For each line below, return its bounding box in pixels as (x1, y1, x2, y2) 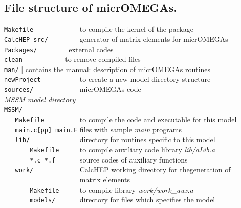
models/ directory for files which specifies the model (30, 194, 215, 205)
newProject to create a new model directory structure (4, 74, 211, 84)
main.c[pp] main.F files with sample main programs (15, 124, 182, 134)
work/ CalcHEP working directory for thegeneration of (15, 164, 231, 175)
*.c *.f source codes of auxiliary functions (30, 154, 188, 165)
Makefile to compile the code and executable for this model (15, 114, 237, 125)
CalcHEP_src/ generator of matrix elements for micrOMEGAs (4, 33, 228, 44)
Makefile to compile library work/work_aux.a (30, 184, 193, 195)
